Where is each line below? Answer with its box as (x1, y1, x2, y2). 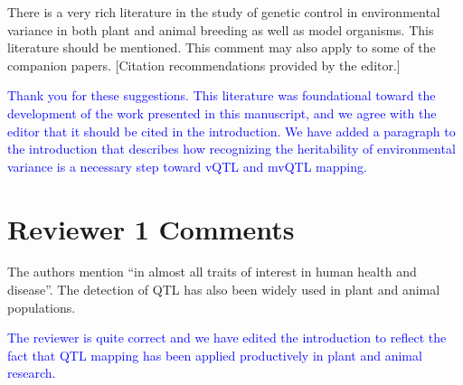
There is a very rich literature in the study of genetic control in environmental (7, 3, 440, 21)
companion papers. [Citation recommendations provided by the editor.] (7, 55, 401, 74)
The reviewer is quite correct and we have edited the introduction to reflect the (7, 328, 447, 347)
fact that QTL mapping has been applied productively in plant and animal (7, 345, 422, 364)
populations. (7, 297, 76, 316)
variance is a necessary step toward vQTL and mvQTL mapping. (7, 156, 367, 175)
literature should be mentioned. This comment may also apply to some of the (7, 38, 436, 57)
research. (7, 363, 56, 382)
